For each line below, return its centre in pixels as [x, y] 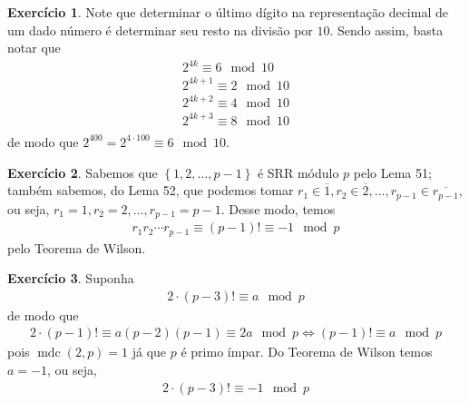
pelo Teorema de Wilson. [77, 247]
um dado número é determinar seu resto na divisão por [160, 29]
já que [149, 352]
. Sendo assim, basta [386, 29]
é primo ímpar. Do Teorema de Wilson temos [307, 352]
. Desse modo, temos [278, 208]
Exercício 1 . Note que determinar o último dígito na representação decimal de [228, 12]
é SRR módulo [298, 172]
